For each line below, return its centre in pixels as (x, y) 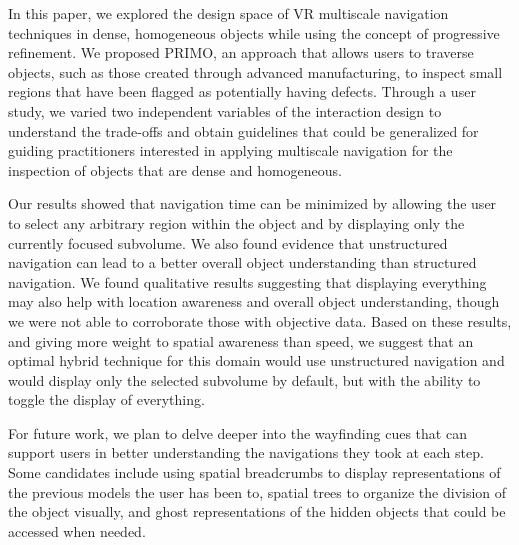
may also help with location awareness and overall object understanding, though (254, 301)
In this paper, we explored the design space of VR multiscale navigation (228, 13)
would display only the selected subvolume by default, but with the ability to (244, 379)
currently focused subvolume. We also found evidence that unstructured (228, 242)
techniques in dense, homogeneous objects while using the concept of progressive (254, 32)
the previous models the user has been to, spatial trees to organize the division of (257, 491)
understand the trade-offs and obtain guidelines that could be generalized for (243, 130)
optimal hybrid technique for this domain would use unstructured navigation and (256, 360)
